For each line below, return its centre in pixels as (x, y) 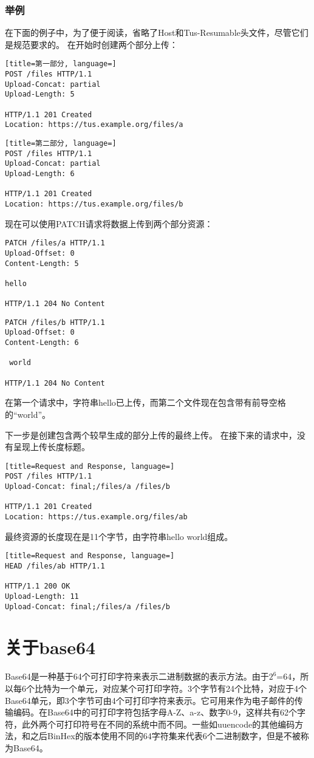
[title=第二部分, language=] (61, 143)
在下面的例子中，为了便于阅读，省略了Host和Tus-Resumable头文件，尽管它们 (157, 32)
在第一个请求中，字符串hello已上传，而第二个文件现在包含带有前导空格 (145, 402)
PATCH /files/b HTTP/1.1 (55, 322)
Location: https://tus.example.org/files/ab (96, 517)
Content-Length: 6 (42, 343)
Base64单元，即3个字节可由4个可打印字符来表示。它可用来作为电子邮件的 (150, 700)
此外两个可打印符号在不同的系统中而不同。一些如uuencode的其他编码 (158, 724)
